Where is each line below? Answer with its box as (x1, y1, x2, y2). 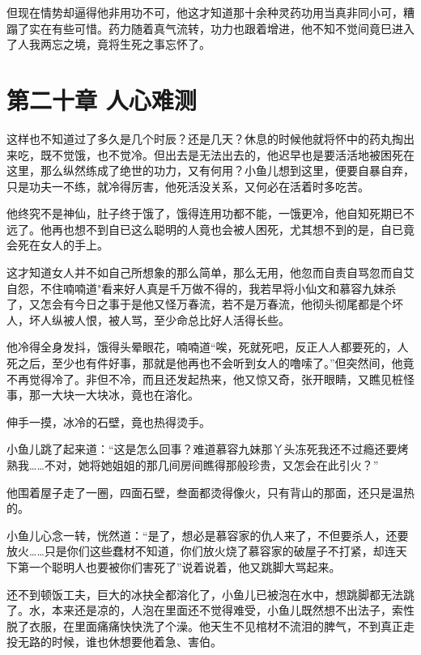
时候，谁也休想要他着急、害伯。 (51, 633, 222, 650)
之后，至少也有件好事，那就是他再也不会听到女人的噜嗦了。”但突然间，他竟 (17, 355, 415, 372)
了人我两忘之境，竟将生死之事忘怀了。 (6, 36, 210, 53)
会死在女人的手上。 (6, 236, 108, 253)
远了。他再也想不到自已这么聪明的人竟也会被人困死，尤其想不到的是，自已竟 (6, 220, 415, 237)
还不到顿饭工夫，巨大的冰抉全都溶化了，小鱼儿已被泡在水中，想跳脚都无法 (6, 585, 403, 602)
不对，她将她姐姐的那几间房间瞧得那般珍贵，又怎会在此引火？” (44, 457, 379, 473)
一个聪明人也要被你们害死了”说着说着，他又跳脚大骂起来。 (28, 558, 341, 575)
